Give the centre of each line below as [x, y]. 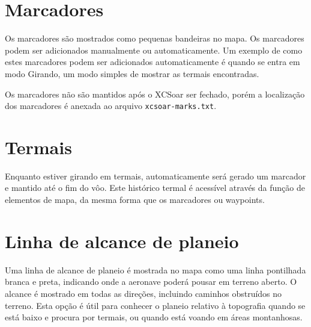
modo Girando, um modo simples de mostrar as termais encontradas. [132, 73]
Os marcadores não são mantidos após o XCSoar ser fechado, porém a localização [155, 94]
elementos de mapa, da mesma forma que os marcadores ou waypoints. [135, 200]
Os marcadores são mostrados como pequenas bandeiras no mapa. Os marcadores [155, 38]
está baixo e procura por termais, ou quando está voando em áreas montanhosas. [154, 317]
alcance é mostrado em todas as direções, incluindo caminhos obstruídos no [143, 293]
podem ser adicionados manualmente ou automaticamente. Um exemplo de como [154, 50]
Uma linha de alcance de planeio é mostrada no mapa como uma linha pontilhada [155, 269]
